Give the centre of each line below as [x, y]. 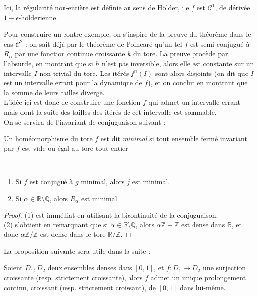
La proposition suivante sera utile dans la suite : [77, 251]
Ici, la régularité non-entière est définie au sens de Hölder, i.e [97, 7]
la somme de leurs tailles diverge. [54, 92]
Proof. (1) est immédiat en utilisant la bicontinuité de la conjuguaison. [111, 215]
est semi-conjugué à [220, 43]
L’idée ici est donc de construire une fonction [72, 102]
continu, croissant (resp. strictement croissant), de [80, 287]
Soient [13, 267]
